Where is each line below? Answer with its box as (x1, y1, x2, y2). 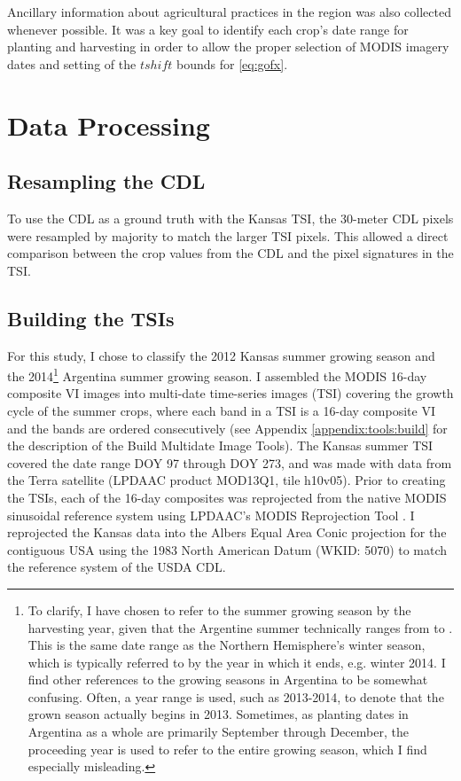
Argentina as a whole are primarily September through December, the (27, 722, 409, 741)
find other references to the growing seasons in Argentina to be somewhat (27, 670, 428, 689)
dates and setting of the (7, 54, 137, 73)
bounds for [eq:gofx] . (176, 54, 288, 73)
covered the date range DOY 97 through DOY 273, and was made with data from (7, 453, 452, 472)
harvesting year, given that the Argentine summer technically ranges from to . (27, 618, 453, 637)
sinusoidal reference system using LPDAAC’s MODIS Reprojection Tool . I (7, 505, 415, 524)
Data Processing (7, 106, 210, 143)
